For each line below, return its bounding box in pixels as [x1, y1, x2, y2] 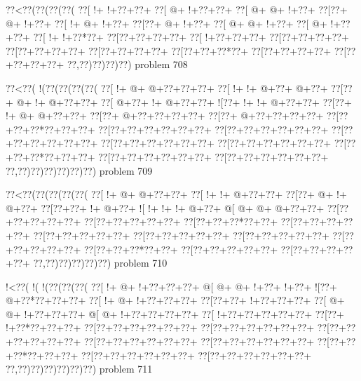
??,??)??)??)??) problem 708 [67, 57, 188, 72]
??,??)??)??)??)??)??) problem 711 [6, 361, 153, 376]
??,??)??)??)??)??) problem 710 [33, 255, 168, 270]
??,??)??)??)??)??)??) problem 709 [6, 163, 153, 178]
